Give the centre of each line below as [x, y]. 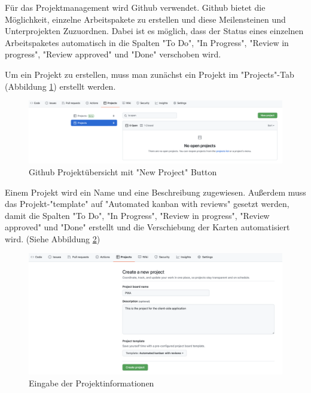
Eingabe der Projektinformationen [92, 383]
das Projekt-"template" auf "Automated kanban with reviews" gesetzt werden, [147, 204]
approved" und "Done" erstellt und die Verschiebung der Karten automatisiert [147, 227]
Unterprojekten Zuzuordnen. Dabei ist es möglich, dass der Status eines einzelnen [154, 31]
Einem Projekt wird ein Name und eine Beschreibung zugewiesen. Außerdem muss [155, 192]
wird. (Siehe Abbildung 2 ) [53, 238]
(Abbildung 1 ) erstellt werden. [60, 86]
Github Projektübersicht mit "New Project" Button [123, 171]
